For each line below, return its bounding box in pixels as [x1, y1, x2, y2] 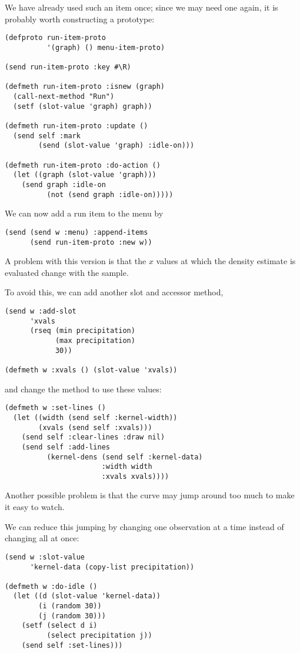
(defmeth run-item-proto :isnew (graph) [5, 82, 165, 91]
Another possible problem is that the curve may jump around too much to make [5, 489, 295, 501]
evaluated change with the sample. [5, 266, 129, 278]
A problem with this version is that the [5, 255, 146, 267]
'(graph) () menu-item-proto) [46, 43, 165, 52]
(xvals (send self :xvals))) [38, 423, 152, 432]
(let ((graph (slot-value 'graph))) [13, 171, 156, 179]
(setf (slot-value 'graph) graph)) [13, 102, 152, 111]
